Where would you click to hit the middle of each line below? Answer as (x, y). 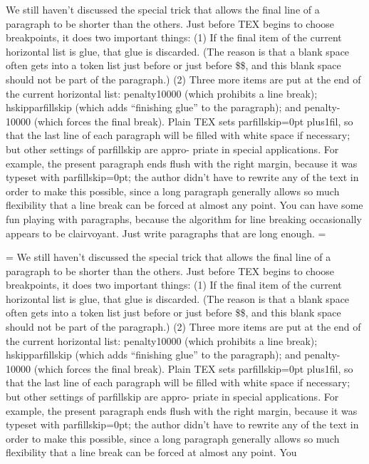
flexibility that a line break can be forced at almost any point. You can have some (184, 205)
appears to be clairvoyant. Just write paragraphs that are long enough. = (166, 233)
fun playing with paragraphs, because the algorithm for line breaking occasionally (184, 218)
